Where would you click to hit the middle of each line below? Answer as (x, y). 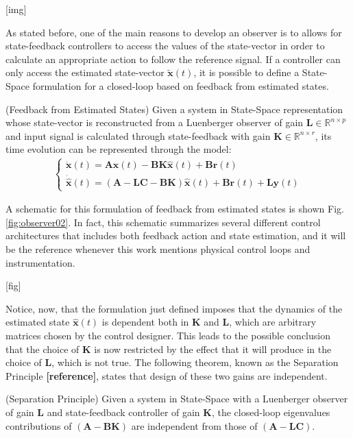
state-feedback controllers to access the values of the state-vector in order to (165, 46)
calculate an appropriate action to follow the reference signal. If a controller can (173, 59)
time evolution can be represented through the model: (119, 149)
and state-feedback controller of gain (123, 412)
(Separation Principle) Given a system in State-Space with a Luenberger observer (177, 399)
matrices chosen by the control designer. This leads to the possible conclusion (168, 335)
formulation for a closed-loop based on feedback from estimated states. (181, 85)
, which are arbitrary (273, 322)
